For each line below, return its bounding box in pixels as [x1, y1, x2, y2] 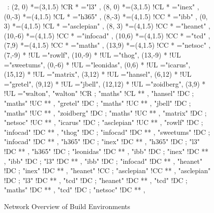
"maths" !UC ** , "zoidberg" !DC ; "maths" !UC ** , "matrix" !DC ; [4, 107, 207, 118]
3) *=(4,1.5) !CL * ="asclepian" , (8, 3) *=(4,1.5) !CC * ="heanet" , [4, 21, 211, 31]
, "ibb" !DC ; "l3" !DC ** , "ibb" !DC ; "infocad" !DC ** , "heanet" [4, 155, 203, 166]
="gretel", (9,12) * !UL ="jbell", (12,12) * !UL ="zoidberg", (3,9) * [4, 78, 206, 89]
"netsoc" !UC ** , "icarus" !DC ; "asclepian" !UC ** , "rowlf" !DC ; [4, 117, 203, 127]
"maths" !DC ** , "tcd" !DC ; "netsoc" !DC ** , [4, 184, 146, 195]
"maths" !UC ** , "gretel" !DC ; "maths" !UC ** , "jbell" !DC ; [4, 97, 191, 108]
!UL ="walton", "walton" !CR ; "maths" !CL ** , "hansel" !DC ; [4, 88, 194, 98]
